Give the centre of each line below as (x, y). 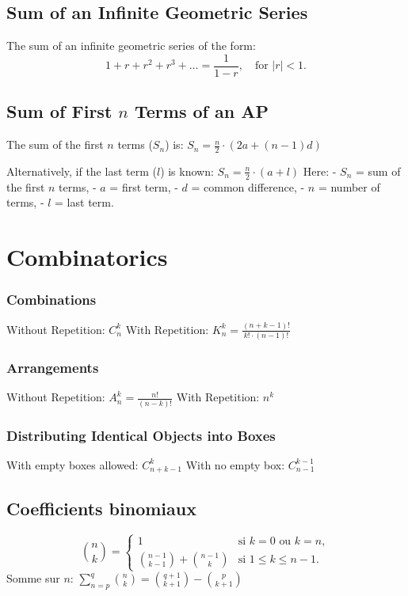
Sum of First (59, 111)
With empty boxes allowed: (72, 464)
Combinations (51, 300)
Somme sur (33, 578)
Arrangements (53, 368)
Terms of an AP (201, 111)
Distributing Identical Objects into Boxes (141, 435)
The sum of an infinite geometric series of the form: (131, 46)
